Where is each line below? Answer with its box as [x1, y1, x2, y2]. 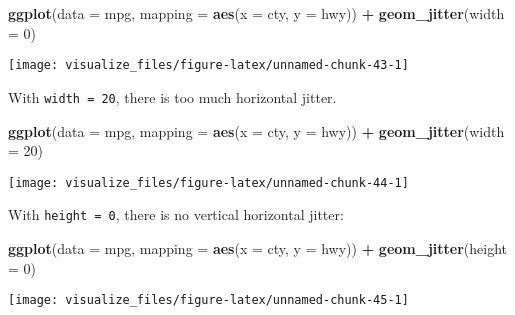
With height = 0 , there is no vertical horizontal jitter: [8, 204, 344, 225]
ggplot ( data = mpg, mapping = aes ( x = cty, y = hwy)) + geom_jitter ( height [8, 238, 507, 258]
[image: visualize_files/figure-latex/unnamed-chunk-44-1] [8, 175, 409, 190]
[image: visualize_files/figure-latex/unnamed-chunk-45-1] [8, 293, 409, 308]
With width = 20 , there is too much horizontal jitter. [8, 86, 337, 107]
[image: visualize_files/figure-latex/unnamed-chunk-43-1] [8, 58, 409, 73]
